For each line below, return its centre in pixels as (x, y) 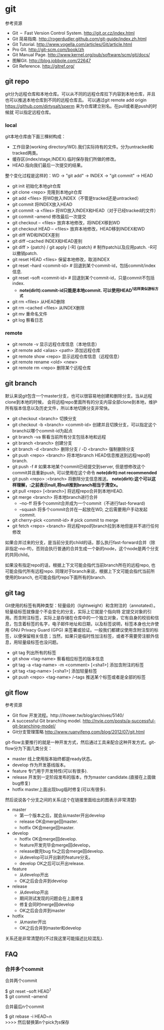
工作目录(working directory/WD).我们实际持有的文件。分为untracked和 (83, 147)
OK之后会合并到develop (43, 881)
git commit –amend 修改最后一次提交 (49, 217)
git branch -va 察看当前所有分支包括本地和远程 (59, 437)
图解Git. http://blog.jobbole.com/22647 (51, 60)
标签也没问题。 (46, 642)
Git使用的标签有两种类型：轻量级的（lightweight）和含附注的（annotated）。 (82, 605)
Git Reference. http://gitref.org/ (43, 66)
